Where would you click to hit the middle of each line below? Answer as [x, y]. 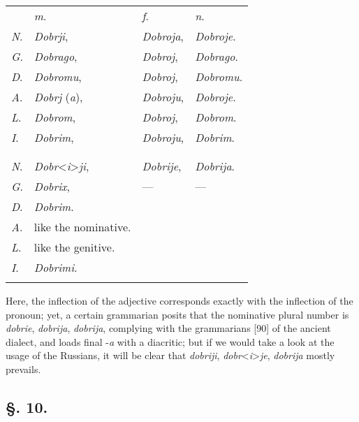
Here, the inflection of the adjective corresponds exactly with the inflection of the [179, 300]
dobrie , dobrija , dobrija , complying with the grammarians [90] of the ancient [168, 328]
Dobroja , [163, 36]
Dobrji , [51, 36]
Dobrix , [52, 186]
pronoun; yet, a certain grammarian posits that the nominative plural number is [177, 314]
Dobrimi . [56, 267]
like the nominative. [82, 227]
